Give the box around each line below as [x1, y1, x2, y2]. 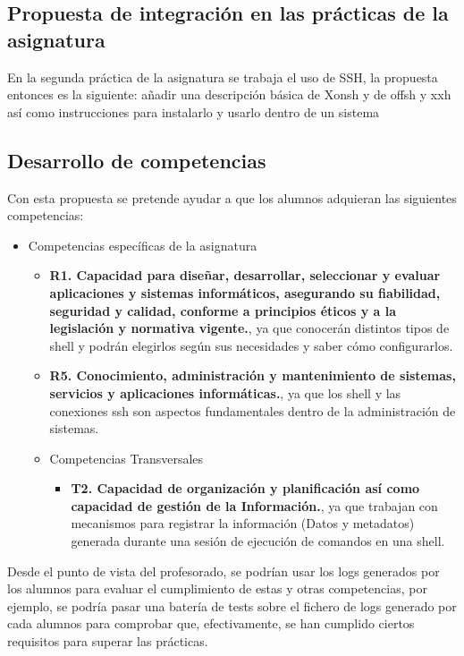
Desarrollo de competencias [7, 146, 266, 174]
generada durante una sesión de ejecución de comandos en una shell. [71, 532, 445, 550]
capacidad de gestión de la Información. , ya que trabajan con [71, 496, 438, 515]
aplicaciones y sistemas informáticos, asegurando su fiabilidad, [49, 283, 441, 302]
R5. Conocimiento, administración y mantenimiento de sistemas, [49, 366, 456, 385]
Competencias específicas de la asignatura [28, 235, 257, 254]
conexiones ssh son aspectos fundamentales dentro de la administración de [49, 401, 456, 420]
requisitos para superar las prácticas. [7, 632, 208, 651]
